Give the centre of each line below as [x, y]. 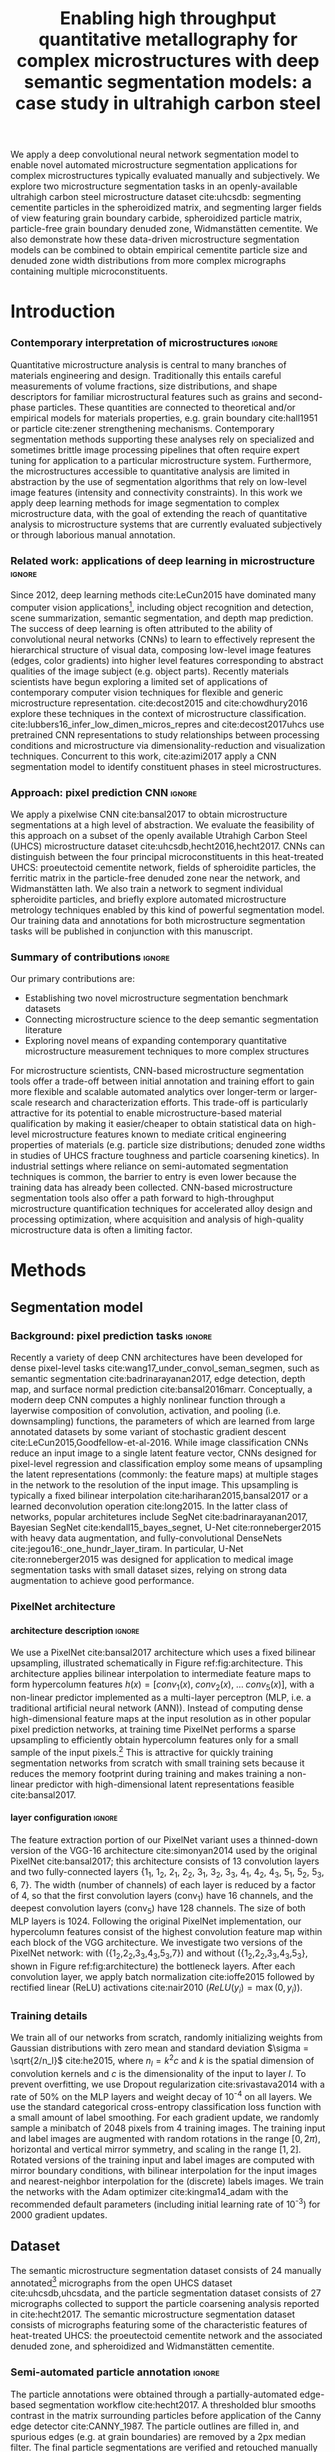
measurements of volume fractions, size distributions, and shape [144, 386]
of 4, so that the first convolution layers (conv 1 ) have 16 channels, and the [162, 1896]
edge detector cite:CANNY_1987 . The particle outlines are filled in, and [155, 2426]
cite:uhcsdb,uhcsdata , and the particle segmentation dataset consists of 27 [166, 2293]
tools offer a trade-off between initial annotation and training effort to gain [162, 1081]
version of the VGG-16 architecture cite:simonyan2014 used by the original [164, 1850]
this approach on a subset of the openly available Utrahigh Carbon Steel [159, 835]
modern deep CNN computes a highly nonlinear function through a [148, 1400]
